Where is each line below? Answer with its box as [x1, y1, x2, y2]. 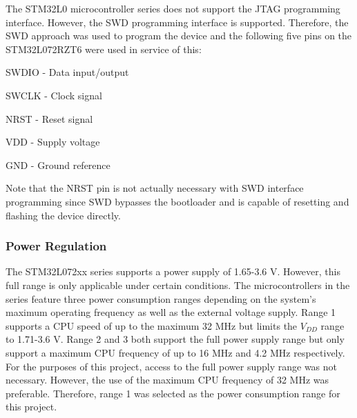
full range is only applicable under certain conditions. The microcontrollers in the [6, 277, 350, 292]
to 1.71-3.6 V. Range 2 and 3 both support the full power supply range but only [6, 332, 345, 346]
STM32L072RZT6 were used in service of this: [6, 41, 202, 56]
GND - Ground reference [6, 157, 110, 172]
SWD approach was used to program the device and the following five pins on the [6, 28, 352, 43]
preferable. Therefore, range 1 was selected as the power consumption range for [6, 386, 340, 400]
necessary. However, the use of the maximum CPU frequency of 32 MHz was [6, 372, 329, 387]
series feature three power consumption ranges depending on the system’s [6, 291, 316, 306]
